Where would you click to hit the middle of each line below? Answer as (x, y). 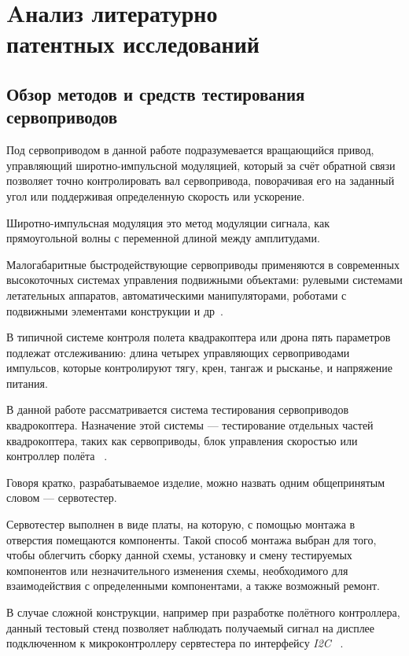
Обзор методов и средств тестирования (156, 93)
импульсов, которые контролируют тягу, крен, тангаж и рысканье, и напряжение (199, 368)
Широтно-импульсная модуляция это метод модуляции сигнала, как (168, 222)
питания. (27, 383)
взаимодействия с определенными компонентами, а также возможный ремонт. (193, 586)
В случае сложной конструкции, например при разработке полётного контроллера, (203, 612)
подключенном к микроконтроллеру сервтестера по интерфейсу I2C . (175, 643)
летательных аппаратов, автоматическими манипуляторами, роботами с (177, 295)
